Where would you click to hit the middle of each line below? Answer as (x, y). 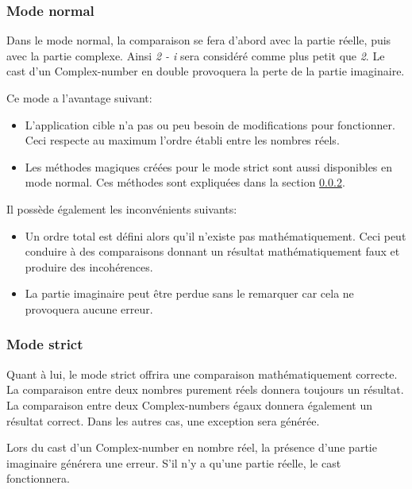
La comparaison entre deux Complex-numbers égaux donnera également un (189, 404)
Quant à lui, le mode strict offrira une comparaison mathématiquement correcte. (202, 373)
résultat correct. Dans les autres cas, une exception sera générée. (163, 420)
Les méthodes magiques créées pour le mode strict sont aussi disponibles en (209, 166)
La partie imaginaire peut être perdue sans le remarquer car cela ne (189, 293)
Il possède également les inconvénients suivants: (122, 208)
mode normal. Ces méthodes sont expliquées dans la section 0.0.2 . (185, 182)
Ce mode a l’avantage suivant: (79, 98)
